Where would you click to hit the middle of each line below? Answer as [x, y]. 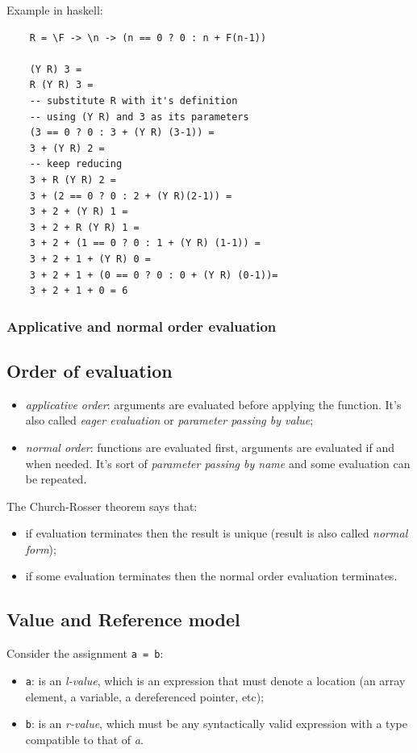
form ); [41, 548]
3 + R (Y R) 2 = [73, 180]
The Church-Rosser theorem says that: [102, 506]
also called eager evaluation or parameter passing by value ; [169, 420]
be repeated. [56, 479]
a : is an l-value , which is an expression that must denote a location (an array [215, 680]
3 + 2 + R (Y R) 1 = [84, 227]
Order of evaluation [90, 370]
